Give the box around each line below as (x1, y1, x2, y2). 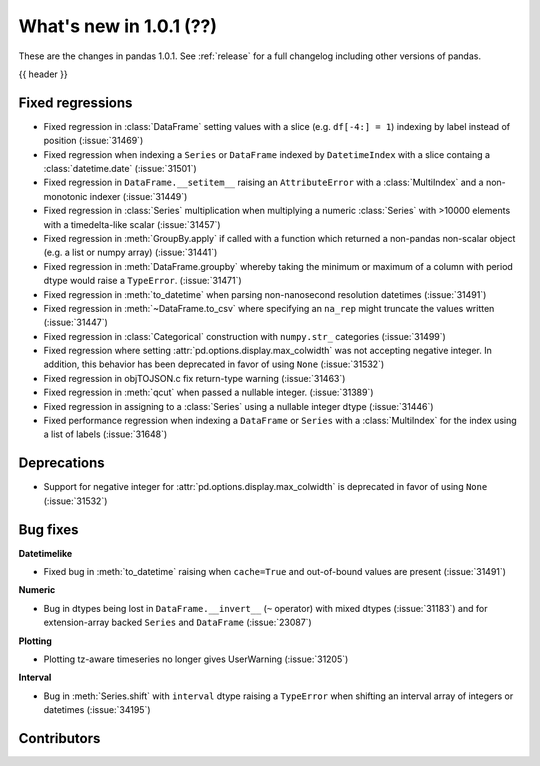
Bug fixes (18, 521, 79, 538)
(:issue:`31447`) (43, 316, 109, 329)
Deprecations (18, 455, 105, 472)
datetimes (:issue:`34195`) (43, 704, 151, 716)
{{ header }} (18, 68, 69, 80)
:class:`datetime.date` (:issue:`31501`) (43, 163, 197, 175)
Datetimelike (18, 547, 73, 559)
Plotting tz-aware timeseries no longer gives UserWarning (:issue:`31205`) (43, 653, 349, 665)
